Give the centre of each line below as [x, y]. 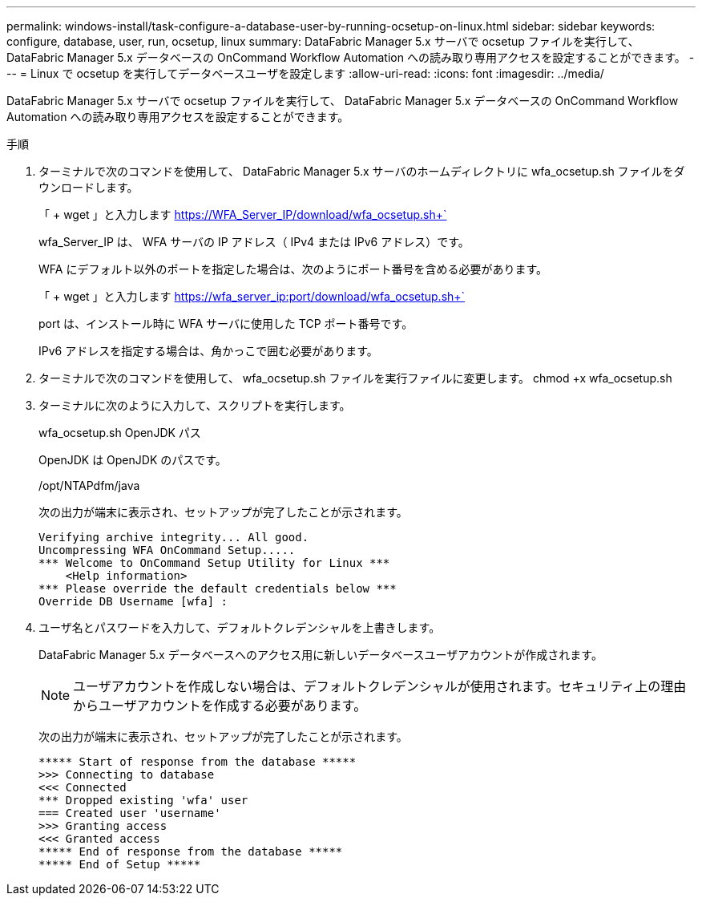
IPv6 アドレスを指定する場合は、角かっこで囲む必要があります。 [208, 351]
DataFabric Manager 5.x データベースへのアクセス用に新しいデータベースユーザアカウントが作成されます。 [321, 655]
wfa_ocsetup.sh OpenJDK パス [120, 433]
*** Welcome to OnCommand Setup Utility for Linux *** [214, 563]
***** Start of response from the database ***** [198, 762]
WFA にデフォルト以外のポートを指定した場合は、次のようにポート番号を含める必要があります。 [293, 269]
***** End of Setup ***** [120, 864]
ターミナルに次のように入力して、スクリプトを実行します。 [195, 405]
